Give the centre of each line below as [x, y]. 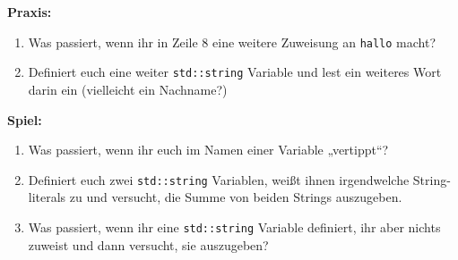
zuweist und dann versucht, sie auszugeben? [148, 244]
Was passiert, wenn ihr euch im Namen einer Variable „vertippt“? [208, 150]
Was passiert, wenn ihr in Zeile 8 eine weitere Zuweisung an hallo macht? [232, 42]
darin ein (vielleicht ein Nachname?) [128, 89]
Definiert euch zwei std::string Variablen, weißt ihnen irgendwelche [219, 179]
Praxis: [30, 12]
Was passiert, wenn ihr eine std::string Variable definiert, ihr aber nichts [234, 226]
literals [47, 197]
